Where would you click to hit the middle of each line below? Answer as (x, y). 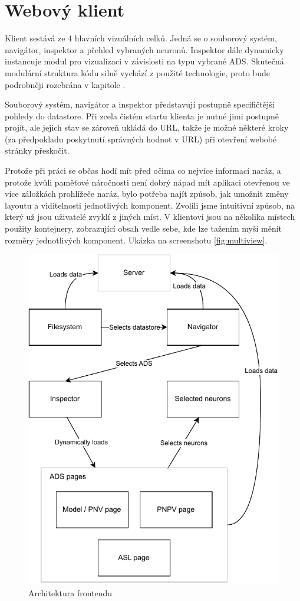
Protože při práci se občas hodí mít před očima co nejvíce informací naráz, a (143, 170)
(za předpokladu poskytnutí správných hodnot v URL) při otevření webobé (141, 139)
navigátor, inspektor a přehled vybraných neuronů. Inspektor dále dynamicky (144, 49)
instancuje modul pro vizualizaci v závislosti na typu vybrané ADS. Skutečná (144, 61)
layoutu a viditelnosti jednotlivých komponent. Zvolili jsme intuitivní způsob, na (150, 205)
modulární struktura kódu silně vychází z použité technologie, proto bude (137, 72)
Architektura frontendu (70, 593)
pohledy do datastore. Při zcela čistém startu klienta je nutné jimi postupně (142, 116)
